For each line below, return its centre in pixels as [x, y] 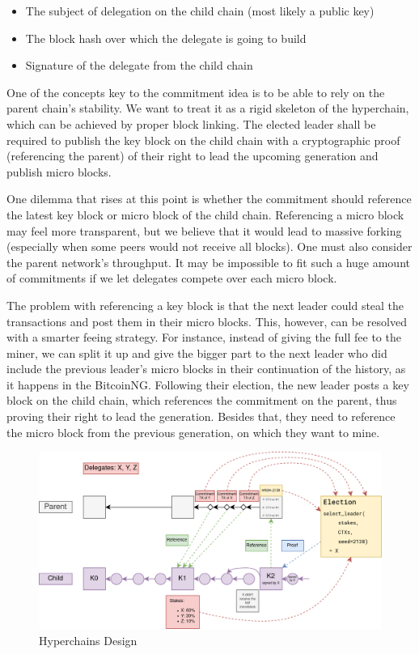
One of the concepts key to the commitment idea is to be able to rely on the [196, 92]
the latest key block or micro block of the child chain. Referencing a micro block [205, 214]
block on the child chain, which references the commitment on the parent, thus [202, 400]
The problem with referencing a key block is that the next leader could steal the [205, 305]
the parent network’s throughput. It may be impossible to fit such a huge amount [208, 262]
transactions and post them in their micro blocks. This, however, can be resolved [207, 321]
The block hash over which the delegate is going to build [166, 38]
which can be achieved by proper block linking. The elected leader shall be [191, 123]
